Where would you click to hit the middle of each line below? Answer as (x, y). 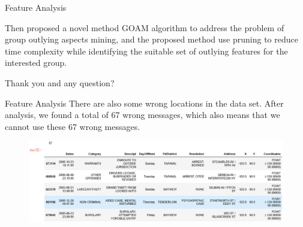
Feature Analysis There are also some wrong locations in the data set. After (144, 103)
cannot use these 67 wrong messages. (73, 126)
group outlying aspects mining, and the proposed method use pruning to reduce (151, 39)
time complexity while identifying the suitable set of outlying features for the (146, 51)
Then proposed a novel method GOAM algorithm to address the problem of (145, 27)
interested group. (36, 63)
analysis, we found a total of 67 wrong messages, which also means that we (142, 115)
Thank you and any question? (60, 82)
